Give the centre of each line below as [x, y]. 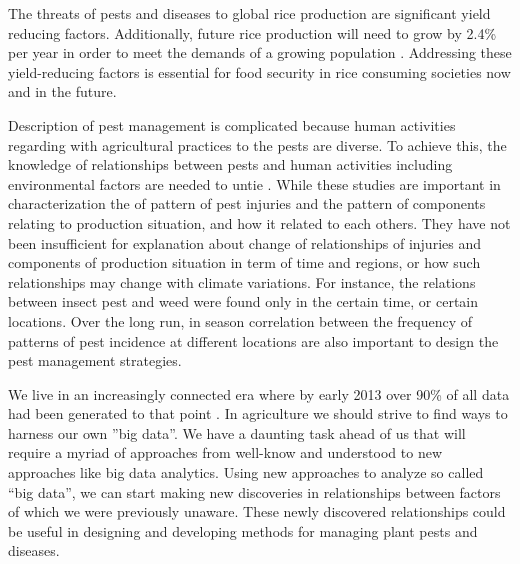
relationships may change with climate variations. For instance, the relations [242, 281]
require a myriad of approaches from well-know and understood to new [225, 452]
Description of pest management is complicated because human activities [232, 124]
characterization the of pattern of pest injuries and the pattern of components [247, 203]
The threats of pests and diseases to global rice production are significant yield [249, 13]
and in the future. [62, 91]
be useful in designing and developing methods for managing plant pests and [243, 530]
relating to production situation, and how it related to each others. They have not [259, 222]
